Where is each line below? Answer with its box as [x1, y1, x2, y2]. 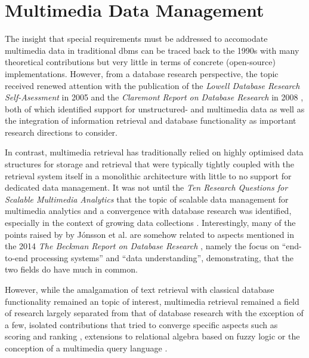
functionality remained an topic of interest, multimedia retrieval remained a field [5, 295, 299, 307]
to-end [5, 251, 28, 264]
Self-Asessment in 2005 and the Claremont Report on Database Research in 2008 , [5, 91, 304, 103]
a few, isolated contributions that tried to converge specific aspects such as [5, 318, 278, 331]
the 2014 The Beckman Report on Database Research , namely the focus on [5, 240, 279, 252]
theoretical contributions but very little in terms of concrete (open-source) [5, 56, 276, 68]
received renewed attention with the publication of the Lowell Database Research [5, 79, 300, 91]
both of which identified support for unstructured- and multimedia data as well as [5, 102, 305, 115]
